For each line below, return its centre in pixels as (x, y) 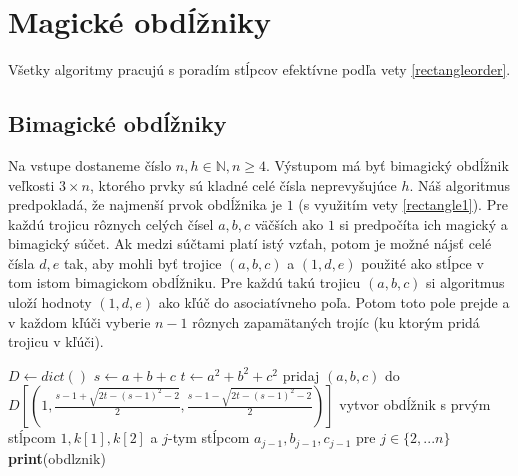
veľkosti (31, 184)
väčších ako (289, 223)
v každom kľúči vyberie (79, 321)
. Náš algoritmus (460, 184)
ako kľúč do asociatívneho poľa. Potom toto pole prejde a (334, 302)
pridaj (301, 374)
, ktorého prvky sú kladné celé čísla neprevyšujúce (243, 184)
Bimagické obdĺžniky (117, 123)
